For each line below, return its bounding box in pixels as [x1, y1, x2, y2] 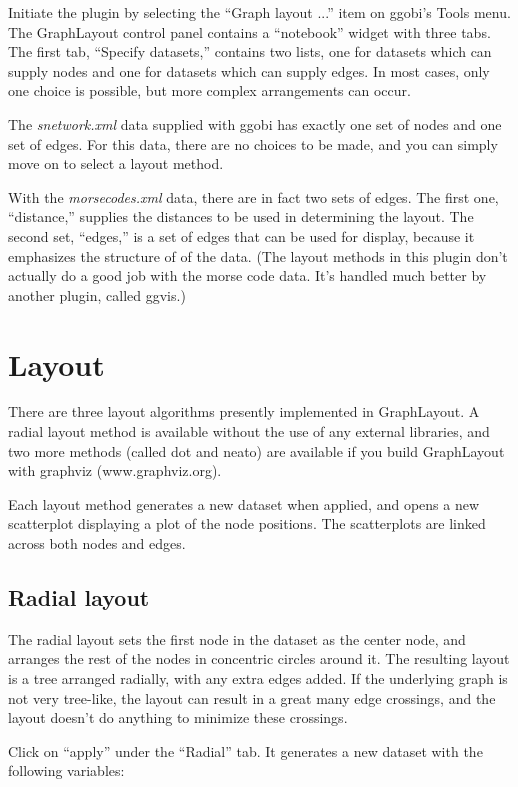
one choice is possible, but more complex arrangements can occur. [8, 80, 411, 101]
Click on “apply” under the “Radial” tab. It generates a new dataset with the [8, 740, 483, 761]
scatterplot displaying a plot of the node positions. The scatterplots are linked [8, 513, 486, 534]
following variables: [8, 760, 125, 781]
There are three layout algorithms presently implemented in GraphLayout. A [8, 401, 480, 422]
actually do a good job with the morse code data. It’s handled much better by [8, 265, 487, 286]
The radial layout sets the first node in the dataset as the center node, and [8, 628, 466, 649]
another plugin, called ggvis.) [8, 284, 186, 305]
